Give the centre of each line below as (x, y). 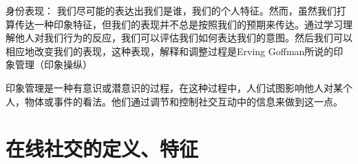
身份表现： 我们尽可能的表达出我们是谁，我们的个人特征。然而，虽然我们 (171, 10)
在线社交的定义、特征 (102, 148)
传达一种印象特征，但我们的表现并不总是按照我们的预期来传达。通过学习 (179, 24)
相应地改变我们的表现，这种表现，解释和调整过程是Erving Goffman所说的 (170, 51)
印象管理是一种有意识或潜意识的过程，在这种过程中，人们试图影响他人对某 (174, 87)
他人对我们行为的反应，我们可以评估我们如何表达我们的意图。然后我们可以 (183, 38)
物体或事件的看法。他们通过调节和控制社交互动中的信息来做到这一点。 (183, 101)
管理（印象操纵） (53, 64)
